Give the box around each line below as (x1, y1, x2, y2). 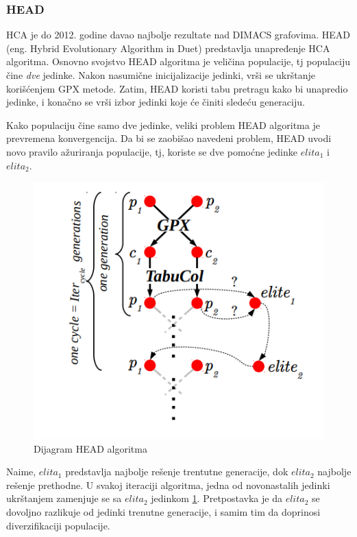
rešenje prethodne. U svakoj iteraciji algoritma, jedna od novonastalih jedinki (6, 477, 330, 492)
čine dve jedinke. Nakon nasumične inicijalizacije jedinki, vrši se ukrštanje (6, 68, 315, 82)
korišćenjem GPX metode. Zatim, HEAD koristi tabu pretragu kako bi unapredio (6, 81, 348, 95)
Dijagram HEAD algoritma (34, 441, 147, 455)
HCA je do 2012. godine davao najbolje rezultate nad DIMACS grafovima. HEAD (6, 27, 350, 42)
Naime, (6, 464, 36, 479)
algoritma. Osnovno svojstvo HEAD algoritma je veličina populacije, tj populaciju (6, 54, 351, 69)
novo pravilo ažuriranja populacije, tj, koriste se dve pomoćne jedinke (6, 144, 298, 158)
